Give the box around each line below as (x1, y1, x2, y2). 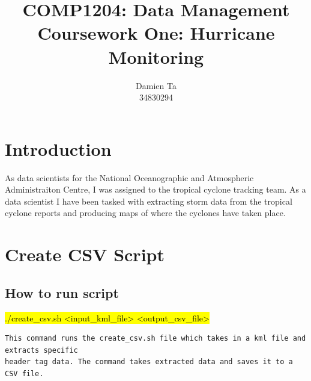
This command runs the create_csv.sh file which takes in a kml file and (5, 334, 306, 343)
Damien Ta (136, 79, 177, 91)
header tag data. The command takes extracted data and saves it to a (5, 358, 293, 367)
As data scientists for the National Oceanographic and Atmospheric (5, 171, 254, 184)
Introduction (5, 136, 112, 161)
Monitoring (108, 44, 204, 69)
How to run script (5, 283, 119, 302)
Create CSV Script (5, 242, 165, 267)
